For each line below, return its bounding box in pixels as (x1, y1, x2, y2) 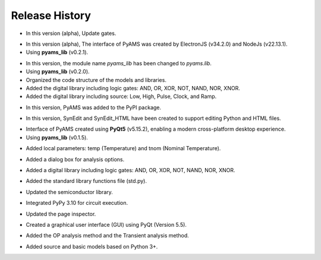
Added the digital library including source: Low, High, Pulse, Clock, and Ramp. (26, 93, 217, 100)
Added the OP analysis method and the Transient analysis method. (26, 232, 190, 239)
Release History (11, 9, 92, 22)
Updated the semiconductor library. (26, 188, 113, 195)
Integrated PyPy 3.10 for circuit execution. (26, 199, 128, 207)
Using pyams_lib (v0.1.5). (26, 134, 89, 141)
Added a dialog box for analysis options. (26, 156, 125, 163)
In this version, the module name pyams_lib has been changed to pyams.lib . (26, 59, 212, 66)
